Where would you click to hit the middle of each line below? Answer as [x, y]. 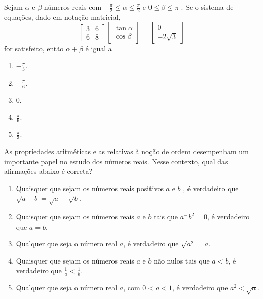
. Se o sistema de [207, 7]
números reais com [73, 7]
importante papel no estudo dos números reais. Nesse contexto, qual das [116, 161]
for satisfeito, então [34, 48]
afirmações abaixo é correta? [48, 171]
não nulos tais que [182, 260]
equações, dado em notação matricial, [62, 16]
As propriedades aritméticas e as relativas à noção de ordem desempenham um [126, 151]
